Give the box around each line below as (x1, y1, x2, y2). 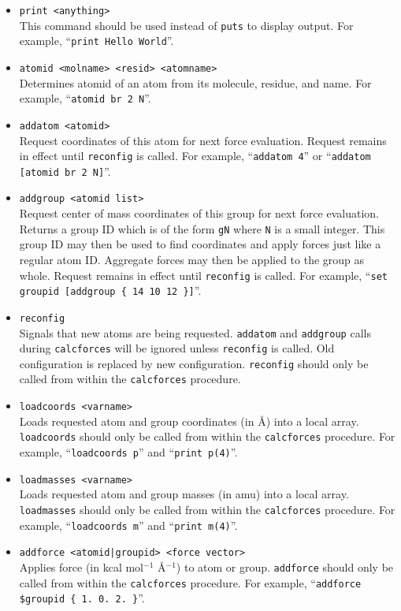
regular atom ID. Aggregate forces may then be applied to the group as (19, 251, 365, 267)
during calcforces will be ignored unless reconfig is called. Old (19, 340, 335, 356)
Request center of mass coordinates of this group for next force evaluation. (19, 205, 379, 222)
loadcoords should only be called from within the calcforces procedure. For (19, 428, 395, 445)
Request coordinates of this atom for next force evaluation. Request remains (19, 132, 387, 148)
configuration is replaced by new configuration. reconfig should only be (19, 355, 369, 371)
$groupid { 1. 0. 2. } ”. (19, 590, 145, 606)
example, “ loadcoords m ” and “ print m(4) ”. (19, 516, 238, 533)
